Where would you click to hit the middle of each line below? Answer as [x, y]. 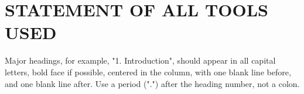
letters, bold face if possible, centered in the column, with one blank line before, [148, 72]
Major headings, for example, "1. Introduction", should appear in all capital [140, 60]
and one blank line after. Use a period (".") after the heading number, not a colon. [152, 83]
